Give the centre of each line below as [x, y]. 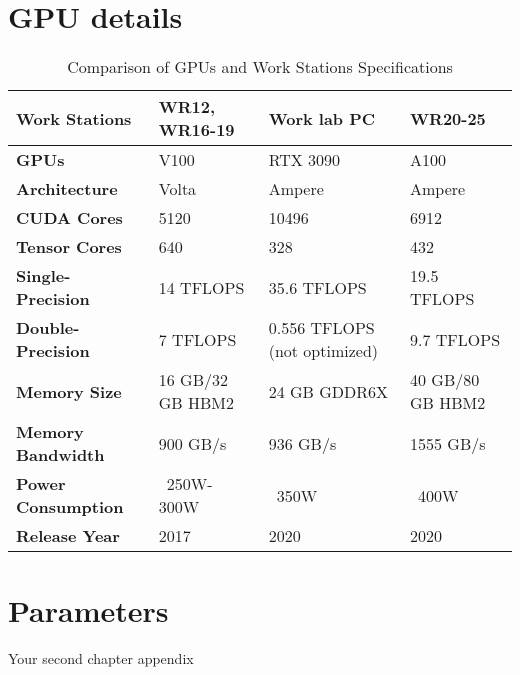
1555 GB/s [448, 443]
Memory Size [69, 391]
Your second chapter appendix [101, 658]
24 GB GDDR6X [328, 391]
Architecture [67, 189]
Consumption [70, 507]
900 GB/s [192, 443]
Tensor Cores [69, 247]
